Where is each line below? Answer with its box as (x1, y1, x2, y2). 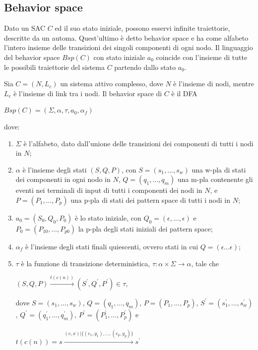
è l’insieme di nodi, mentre (173, 78, 254, 89)
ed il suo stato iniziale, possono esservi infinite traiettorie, (55, 23, 230, 33)
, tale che (191, 258, 219, 268)
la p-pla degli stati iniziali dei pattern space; (78, 223, 213, 233)
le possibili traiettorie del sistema (4, 61, 105, 72)
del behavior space (4, 52, 60, 62)
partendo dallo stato (114, 61, 176, 72)
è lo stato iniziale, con (74, 212, 141, 223)
